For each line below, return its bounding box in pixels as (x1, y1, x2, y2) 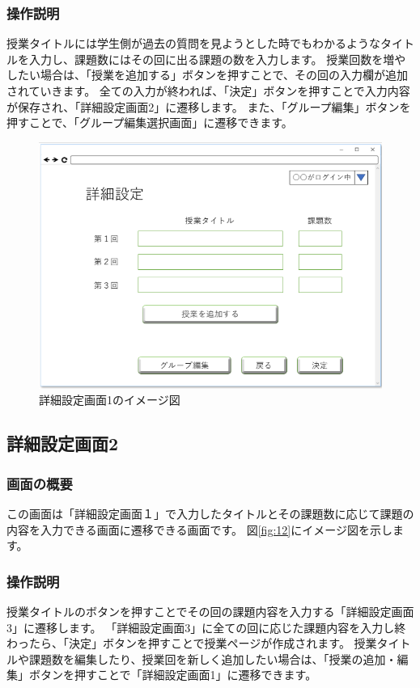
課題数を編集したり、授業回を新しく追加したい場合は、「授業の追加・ (28, 650, 397, 667)
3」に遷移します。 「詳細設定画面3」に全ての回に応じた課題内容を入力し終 (6, 618, 406, 635)
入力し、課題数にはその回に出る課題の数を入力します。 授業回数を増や (28, 50, 406, 67)
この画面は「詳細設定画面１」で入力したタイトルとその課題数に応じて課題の (6, 505, 414, 521)
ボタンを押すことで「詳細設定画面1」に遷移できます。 (28, 666, 317, 683)
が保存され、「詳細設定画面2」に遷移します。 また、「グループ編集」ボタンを (6, 98, 411, 115)
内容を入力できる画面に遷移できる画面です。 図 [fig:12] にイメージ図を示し (6, 521, 392, 538)
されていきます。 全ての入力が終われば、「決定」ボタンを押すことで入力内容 (6, 82, 410, 99)
